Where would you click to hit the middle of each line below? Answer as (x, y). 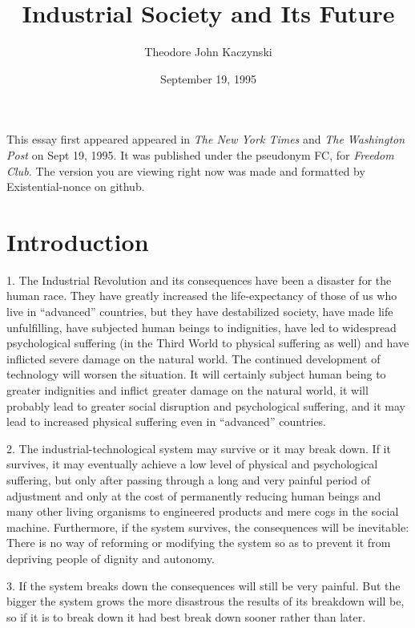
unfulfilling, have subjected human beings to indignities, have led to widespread (201, 327)
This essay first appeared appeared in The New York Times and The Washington (206, 139)
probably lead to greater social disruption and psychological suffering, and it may (206, 405)
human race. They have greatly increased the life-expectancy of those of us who (202, 296)
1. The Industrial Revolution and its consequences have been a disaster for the (199, 280)
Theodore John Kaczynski (208, 52)
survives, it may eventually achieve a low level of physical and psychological (192, 464)
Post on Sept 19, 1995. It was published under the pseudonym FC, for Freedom (200, 154)
